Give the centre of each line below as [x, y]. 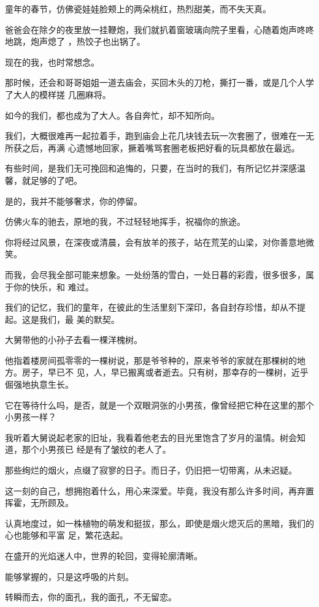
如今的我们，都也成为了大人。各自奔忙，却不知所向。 [112, 115]
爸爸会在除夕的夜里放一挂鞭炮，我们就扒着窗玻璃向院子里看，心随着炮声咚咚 [159, 29]
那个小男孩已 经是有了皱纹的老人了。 [96, 449]
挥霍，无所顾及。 [39, 503]
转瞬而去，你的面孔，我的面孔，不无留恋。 [91, 597]
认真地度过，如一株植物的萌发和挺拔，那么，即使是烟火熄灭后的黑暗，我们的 [159, 523]
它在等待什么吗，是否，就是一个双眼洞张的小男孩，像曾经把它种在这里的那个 [159, 405]
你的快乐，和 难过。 [53, 286]
